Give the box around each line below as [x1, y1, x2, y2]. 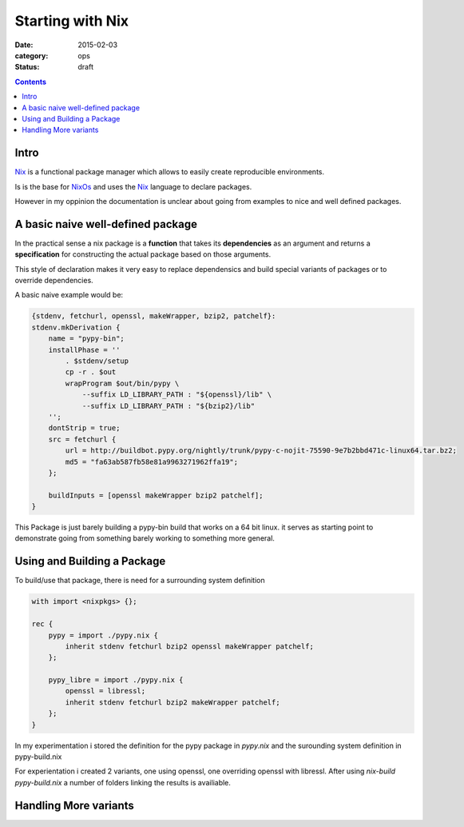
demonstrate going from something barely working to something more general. [14, 533, 276, 543]
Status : [14, 62, 40, 72]
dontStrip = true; [48, 424, 121, 433]
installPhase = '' [48, 345, 121, 354]
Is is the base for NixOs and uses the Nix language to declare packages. [14, 182, 252, 191]
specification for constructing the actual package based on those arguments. [14, 250, 272, 259]
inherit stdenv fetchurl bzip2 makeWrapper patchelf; [65, 697, 280, 707]
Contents [14, 77, 47, 86]
